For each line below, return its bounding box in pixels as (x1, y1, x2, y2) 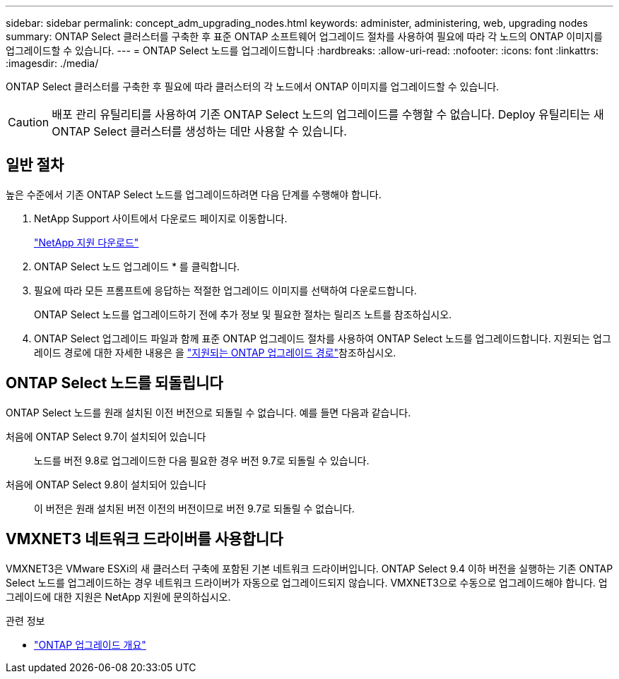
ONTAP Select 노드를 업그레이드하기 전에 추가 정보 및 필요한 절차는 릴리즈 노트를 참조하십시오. (34, 308, 452, 320)
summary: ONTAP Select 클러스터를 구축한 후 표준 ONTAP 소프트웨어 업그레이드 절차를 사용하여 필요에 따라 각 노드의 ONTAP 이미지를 (6, 30, 603, 42)
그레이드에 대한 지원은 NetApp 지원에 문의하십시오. (6, 590, 231, 603)
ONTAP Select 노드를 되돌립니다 (6, 374, 223, 392)
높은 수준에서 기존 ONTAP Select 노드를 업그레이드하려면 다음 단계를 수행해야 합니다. (6, 188, 382, 200)
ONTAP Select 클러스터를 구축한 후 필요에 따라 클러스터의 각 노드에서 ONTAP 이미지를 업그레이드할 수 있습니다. (6, 80, 500, 92)
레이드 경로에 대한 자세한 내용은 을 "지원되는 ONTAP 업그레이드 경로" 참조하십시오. (34, 346, 396, 359)
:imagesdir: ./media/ (6, 57, 99, 69)
